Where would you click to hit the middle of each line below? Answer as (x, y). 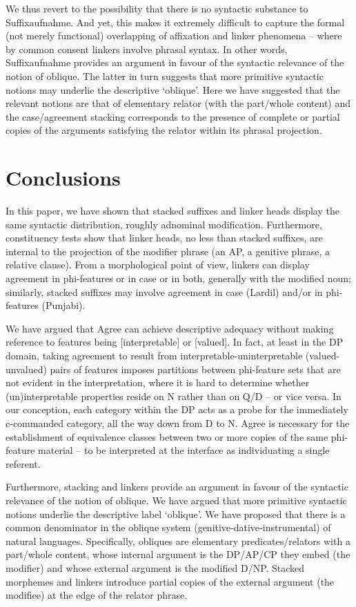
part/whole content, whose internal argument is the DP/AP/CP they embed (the (178, 554)
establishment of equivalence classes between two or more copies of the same (167, 436)
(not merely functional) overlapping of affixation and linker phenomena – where (174, 36)
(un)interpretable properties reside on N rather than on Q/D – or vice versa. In (174, 396)
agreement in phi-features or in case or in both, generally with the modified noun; (178, 278)
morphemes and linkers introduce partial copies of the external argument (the (170, 581)
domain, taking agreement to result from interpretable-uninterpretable (154, 355)
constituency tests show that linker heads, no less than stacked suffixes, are (164, 238)
